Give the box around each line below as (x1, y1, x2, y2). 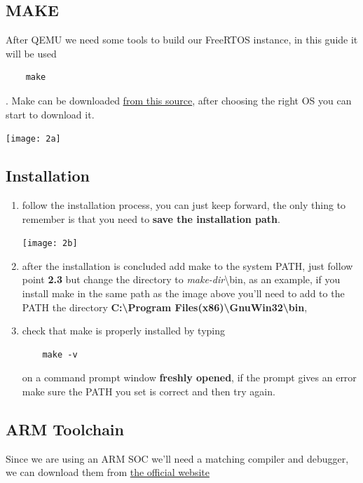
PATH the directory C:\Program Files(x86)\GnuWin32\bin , (22, 299, 308, 314)
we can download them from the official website (6, 465, 210, 479)
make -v (42, 349, 78, 360)
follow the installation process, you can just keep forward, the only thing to (22, 198, 346, 212)
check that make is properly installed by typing (22, 323, 225, 338)
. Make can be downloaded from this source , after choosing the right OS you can (6, 93, 352, 107)
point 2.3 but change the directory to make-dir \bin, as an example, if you (22, 272, 341, 287)
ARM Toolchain (6, 419, 124, 440)
